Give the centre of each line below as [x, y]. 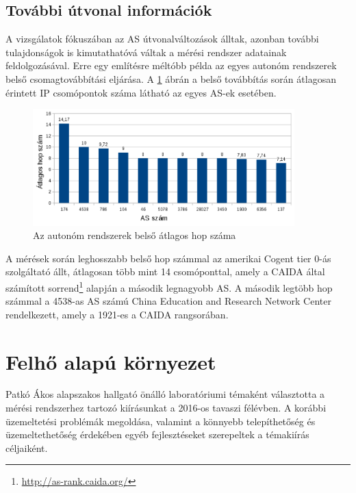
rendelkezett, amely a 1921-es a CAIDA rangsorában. [117, 314]
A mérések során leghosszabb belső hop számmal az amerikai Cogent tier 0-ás [168, 258]
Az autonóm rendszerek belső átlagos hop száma [135, 235]
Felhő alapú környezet [111, 361]
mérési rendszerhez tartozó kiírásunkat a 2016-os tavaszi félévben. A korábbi [166, 408]
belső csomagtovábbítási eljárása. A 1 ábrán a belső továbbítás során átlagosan [171, 78]
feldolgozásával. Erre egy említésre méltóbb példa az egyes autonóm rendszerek [171, 65]
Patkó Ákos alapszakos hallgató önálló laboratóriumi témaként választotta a [165, 394]
